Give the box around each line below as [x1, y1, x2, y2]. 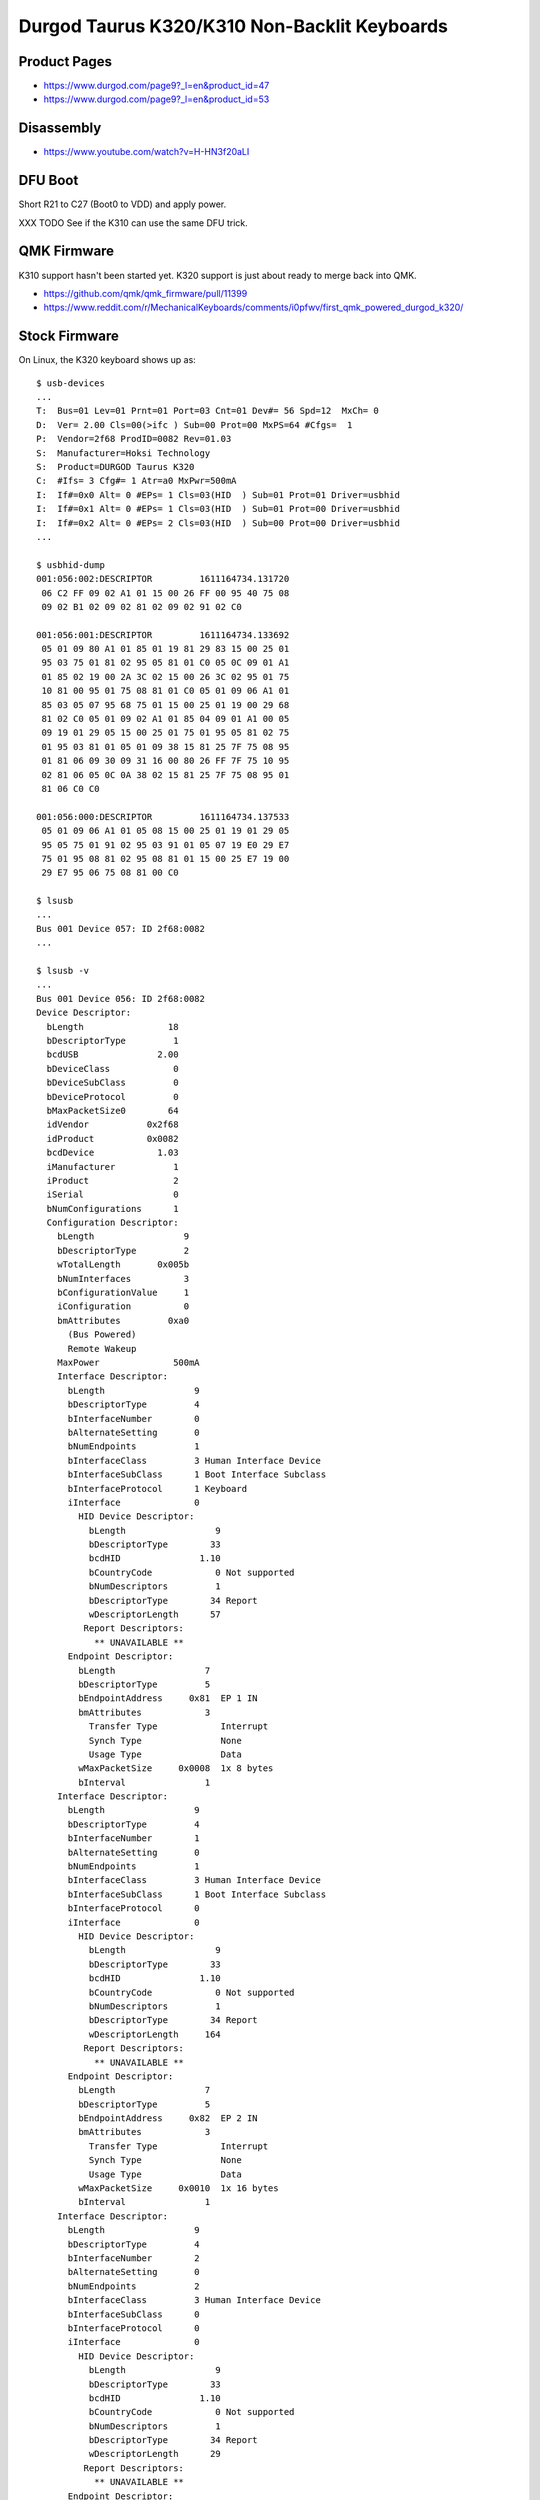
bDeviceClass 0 [46, 1063, 179, 1074]
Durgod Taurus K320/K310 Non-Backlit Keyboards [18, 15, 449, 37]
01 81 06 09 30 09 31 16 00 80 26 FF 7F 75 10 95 [41, 755, 290, 767]
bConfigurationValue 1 [56, 1287, 190, 1299]
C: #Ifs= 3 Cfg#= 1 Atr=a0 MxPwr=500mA [36, 475, 237, 487]
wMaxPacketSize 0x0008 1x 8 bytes [78, 1763, 274, 1774]
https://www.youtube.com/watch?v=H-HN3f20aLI [43, 146, 250, 158]
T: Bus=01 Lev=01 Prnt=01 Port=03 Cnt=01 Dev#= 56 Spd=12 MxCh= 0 [36, 405, 379, 417]
